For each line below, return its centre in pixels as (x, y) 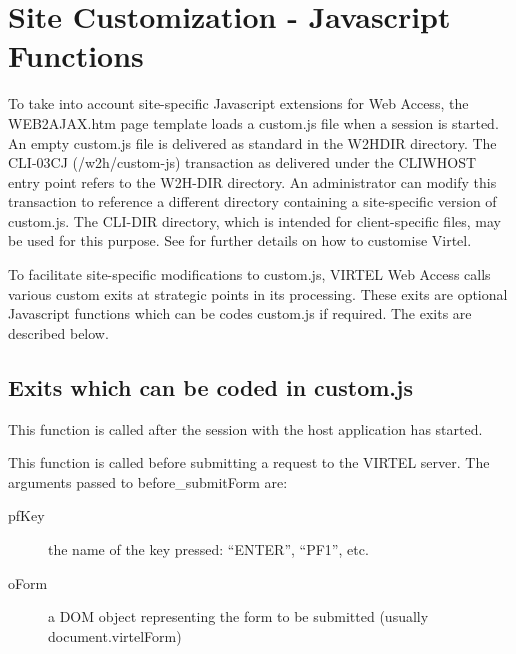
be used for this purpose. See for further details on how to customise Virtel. (240, 240)
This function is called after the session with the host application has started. (245, 428)
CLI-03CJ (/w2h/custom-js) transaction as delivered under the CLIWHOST (242, 162)
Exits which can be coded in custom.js (210, 386)
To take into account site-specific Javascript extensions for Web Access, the (238, 103)
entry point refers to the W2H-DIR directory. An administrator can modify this (252, 181)
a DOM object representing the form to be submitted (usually (238, 616)
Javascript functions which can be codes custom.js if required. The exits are (240, 313)
